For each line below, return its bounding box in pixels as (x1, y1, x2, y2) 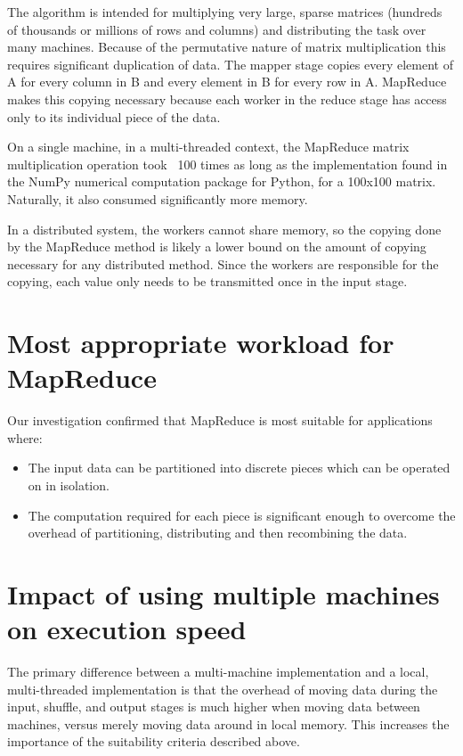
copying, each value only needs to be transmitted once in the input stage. (7, 272, 408, 291)
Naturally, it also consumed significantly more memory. (7, 189, 308, 208)
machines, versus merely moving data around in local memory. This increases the (7, 714, 450, 733)
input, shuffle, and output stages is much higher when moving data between (7, 697, 420, 716)
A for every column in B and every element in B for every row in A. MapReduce (7, 72, 447, 91)
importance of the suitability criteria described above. (7, 732, 300, 751)
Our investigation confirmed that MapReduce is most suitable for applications (7, 411, 433, 430)
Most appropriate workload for (7, 325, 394, 361)
